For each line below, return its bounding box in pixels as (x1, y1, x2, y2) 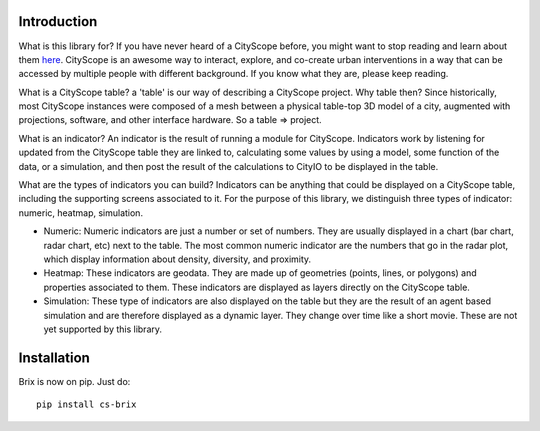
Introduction (18, 13, 98, 30)
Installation (18, 349, 90, 366)
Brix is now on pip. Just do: (18, 375, 131, 387)
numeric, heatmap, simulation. (18, 206, 144, 219)
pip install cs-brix (36, 399, 137, 410)
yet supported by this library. (43, 323, 163, 335)
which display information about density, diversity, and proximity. (43, 253, 312, 265)
